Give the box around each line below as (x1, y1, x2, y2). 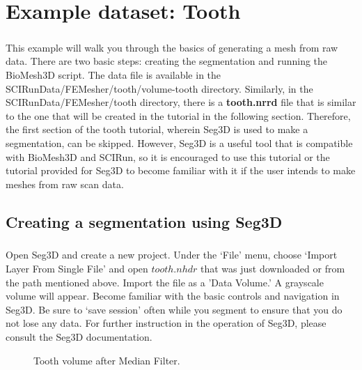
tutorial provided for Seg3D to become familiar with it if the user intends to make (6, 163, 356, 178)
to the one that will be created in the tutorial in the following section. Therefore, (6, 108, 351, 123)
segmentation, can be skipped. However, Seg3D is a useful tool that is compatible (6, 135, 353, 150)
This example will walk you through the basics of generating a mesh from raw (6, 40, 338, 54)
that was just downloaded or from (200, 261, 345, 276)
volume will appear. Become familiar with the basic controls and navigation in (6, 288, 340, 303)
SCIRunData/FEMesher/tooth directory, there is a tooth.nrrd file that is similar (6, 95, 356, 109)
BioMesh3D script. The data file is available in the (6, 67, 221, 82)
